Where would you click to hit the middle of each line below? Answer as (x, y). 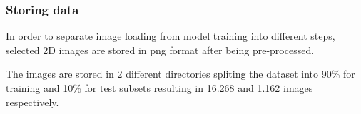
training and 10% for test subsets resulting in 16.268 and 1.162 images (159, 88)
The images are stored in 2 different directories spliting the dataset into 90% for (180, 74)
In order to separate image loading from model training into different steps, (171, 36)
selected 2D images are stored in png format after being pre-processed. (160, 50)
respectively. (32, 102)
